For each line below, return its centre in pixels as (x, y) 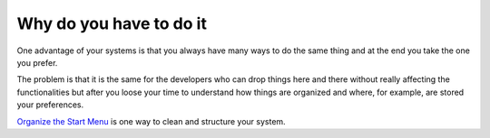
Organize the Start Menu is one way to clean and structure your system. (151, 121)
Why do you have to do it (112, 23)
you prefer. (37, 62)
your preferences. (50, 105)
